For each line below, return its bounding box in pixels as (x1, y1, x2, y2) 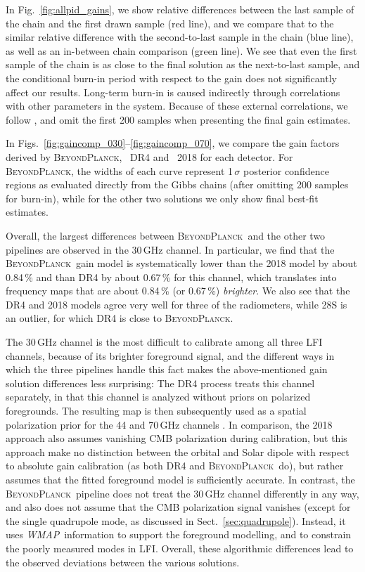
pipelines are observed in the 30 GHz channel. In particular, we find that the (6, 242, 335, 256)
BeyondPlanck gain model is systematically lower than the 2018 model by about (6, 256, 357, 271)
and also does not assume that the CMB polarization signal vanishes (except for (6, 500, 351, 514)
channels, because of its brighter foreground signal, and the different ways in (6, 348, 335, 363)
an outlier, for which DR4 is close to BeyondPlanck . (6, 311, 233, 325)
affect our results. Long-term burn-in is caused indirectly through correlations (6, 84, 340, 99)
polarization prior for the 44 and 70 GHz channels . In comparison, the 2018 (6, 417, 333, 431)
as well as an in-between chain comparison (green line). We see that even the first (6, 43, 357, 58)
